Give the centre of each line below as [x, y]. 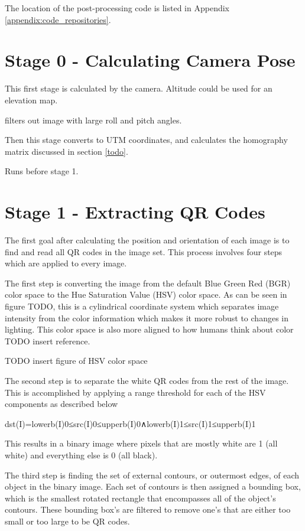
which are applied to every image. [66, 263]
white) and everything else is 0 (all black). [81, 455]
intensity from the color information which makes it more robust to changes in [147, 317]
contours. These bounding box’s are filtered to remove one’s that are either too [148, 509]
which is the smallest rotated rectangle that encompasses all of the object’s [140, 498]
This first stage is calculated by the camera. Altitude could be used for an [139, 88]
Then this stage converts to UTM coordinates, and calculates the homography [146, 140]
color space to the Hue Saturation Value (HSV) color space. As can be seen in [146, 294]
